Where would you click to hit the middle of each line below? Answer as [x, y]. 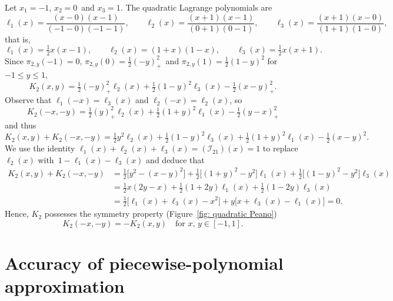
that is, [18, 39]
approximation [65, 286]
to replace [280, 148]
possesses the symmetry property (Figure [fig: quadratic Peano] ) [161, 214]
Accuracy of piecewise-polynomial [144, 263]
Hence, [17, 214]
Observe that [28, 100]
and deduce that [175, 159]
